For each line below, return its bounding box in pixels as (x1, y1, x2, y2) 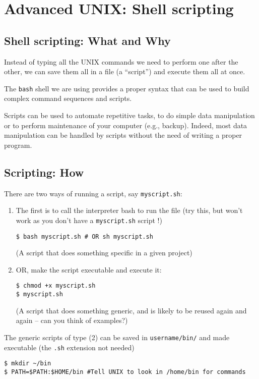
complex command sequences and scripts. (4, 93, 132, 103)
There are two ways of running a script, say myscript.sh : (4, 188, 182, 198)
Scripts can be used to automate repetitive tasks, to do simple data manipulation (4, 110, 255, 121)
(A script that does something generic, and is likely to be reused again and (16, 305, 247, 315)
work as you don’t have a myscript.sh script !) (16, 214, 162, 225)
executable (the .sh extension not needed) (4, 342, 135, 352)
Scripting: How (4, 164, 84, 180)
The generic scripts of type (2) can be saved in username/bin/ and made (4, 332, 230, 342)
